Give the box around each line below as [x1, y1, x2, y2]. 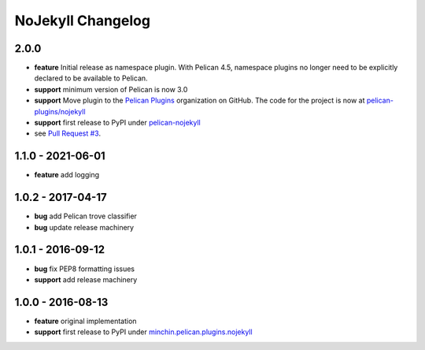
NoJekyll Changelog [14, 12, 151, 29]
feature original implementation [34, 316, 137, 326]
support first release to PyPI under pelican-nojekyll [34, 118, 201, 128]
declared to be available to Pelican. [34, 73, 149, 83]
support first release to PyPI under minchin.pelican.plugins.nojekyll [34, 327, 253, 337]
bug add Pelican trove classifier [34, 211, 138, 221]
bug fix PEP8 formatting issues [34, 264, 135, 274]
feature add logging [34, 170, 100, 180]
